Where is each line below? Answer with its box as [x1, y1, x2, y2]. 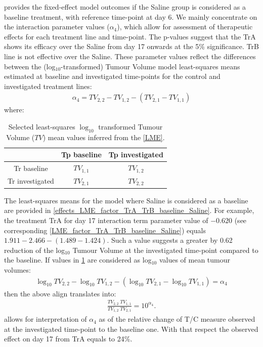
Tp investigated [108, 149, 163, 160]
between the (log [4, 61, 56, 71]
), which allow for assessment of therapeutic [117, 21, 253, 32]
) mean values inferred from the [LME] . [42, 132, 165, 142]
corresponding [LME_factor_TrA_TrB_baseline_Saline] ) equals [4, 225, 206, 235]
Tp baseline [61, 149, 102, 160]
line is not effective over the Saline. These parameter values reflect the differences [4, 51, 256, 61]
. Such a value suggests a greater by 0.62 [107, 235, 233, 245]
